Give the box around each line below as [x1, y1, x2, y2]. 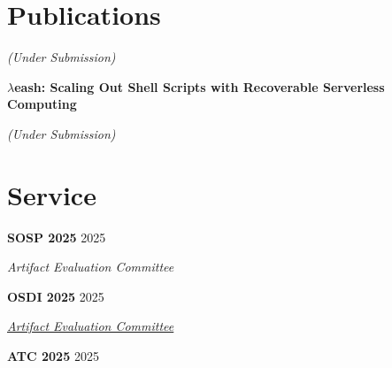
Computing [7, 95, 77, 113]
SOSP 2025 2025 [7, 227, 106, 246]
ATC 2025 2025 [7, 347, 99, 364]
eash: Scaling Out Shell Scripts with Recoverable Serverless [14, 77, 385, 96]
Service [7, 176, 96, 212]
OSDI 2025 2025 [7, 287, 104, 305]
